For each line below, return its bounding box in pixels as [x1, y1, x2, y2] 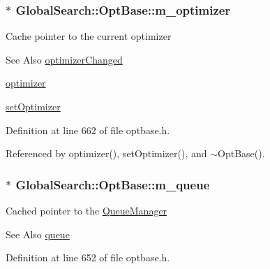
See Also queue [6, 226, 70, 241]
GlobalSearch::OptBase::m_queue [15, 175, 210, 193]
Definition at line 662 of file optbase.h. [6, 122, 170, 137]
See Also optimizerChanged [6, 52, 123, 66]
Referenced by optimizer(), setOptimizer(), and [6, 146, 207, 161]
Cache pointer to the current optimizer [6, 29, 172, 43]
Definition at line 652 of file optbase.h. [6, 250, 170, 265]
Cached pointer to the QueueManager [6, 203, 167, 217]
